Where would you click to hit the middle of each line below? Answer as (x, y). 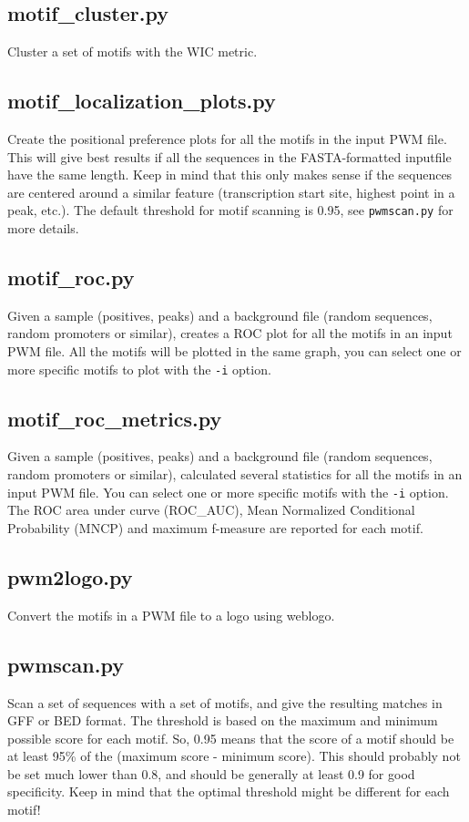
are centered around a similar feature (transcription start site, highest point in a (231, 192)
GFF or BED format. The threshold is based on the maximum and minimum (223, 720)
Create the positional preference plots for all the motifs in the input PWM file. (227, 139)
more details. (43, 228)
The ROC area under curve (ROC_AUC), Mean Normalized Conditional (211, 510)
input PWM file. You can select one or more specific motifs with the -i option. (228, 492)
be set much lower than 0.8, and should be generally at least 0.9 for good (211, 773)
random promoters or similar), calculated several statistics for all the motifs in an (235, 474)
